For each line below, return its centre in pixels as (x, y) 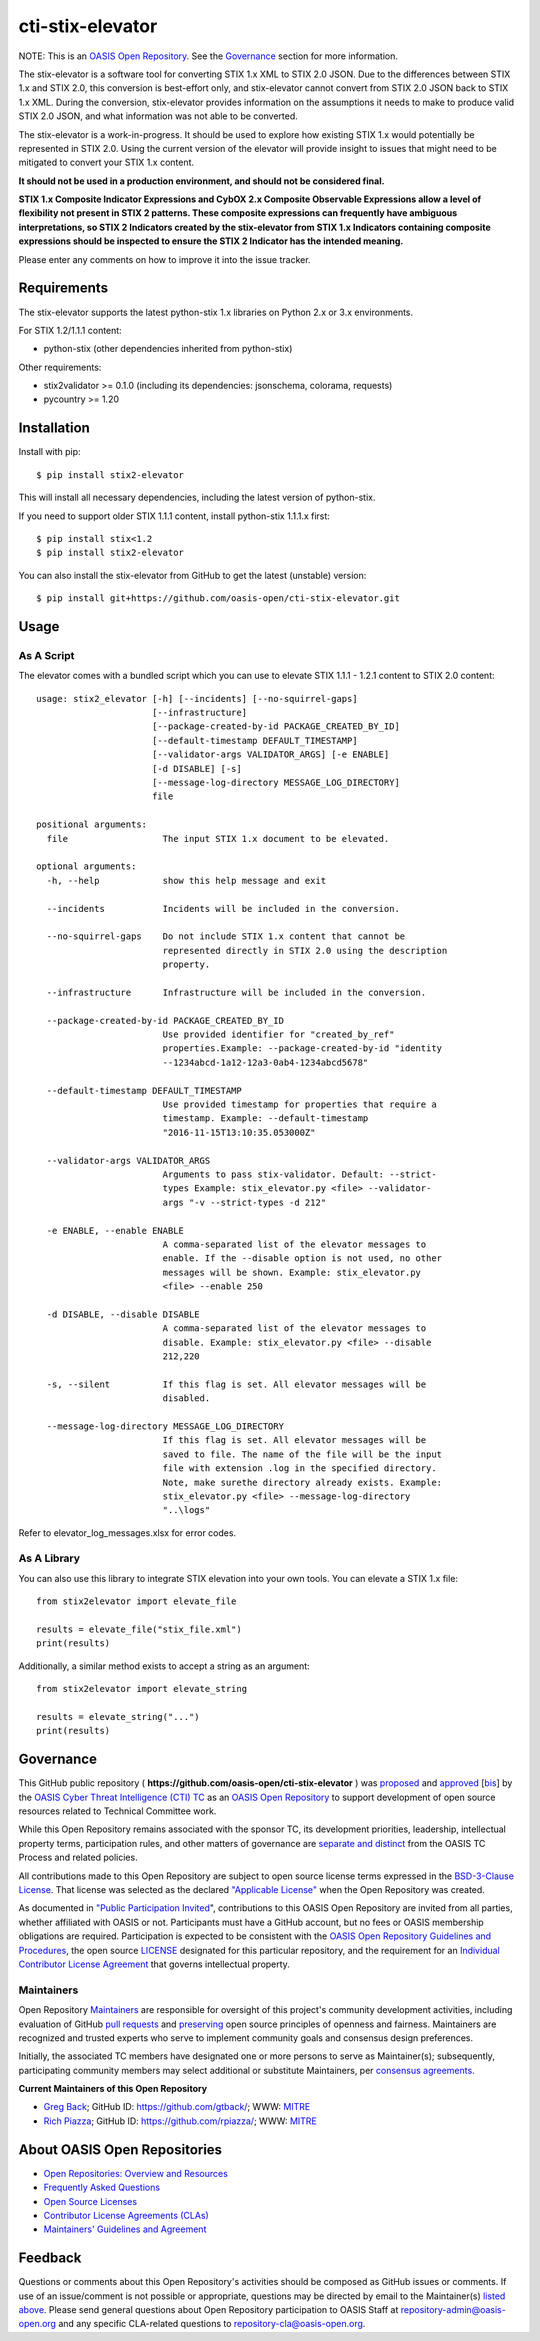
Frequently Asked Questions (101, 2187)
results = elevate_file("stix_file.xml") (139, 1629)
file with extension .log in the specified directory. (299, 1468)
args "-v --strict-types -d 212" (244, 1202)
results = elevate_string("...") (118, 1716)
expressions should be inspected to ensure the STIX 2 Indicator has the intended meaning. (211, 241)
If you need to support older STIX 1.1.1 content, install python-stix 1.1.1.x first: (174, 516)
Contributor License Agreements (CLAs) (126, 2215)
